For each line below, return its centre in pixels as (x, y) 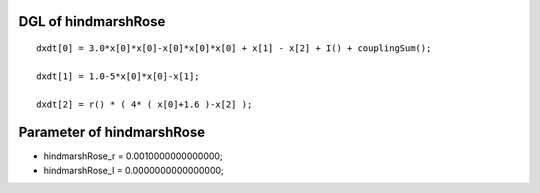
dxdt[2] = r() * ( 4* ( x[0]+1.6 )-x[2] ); (144, 104)
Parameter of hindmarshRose (111, 132)
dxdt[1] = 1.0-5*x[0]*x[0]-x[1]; (118, 76)
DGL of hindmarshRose (92, 21)
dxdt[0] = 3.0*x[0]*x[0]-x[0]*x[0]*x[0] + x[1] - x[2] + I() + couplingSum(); (234, 48)
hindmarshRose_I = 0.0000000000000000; (133, 170)
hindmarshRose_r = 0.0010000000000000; (133, 156)
